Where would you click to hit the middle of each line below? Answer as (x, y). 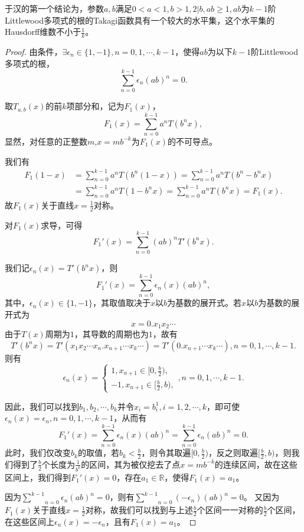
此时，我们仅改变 (38, 453)
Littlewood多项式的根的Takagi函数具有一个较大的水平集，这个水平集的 (140, 20)
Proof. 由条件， (34, 52)
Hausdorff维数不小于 (43, 32)
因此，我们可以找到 (42, 406)
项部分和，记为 (95, 106)
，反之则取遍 (233, 453)
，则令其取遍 (166, 453)
